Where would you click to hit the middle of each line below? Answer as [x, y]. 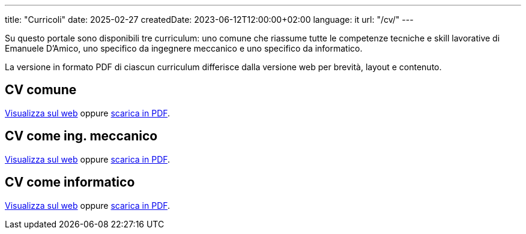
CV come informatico [70, 182]
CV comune [41, 90]
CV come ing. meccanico [81, 136]
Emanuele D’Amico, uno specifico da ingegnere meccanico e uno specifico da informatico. [184, 48]
